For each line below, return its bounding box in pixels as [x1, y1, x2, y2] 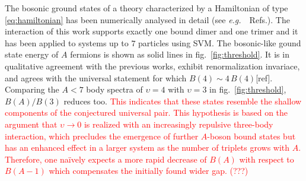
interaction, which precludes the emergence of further [5, 129, 199, 142]
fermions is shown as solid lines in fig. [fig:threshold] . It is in [70, 48, 289, 61]
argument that [5, 118, 58, 130]
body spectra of [86, 83, 143, 96]
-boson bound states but [207, 129, 296, 142]
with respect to [239, 153, 294, 165]
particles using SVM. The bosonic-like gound [138, 36, 301, 49]
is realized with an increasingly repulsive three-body [84, 118, 273, 130]
